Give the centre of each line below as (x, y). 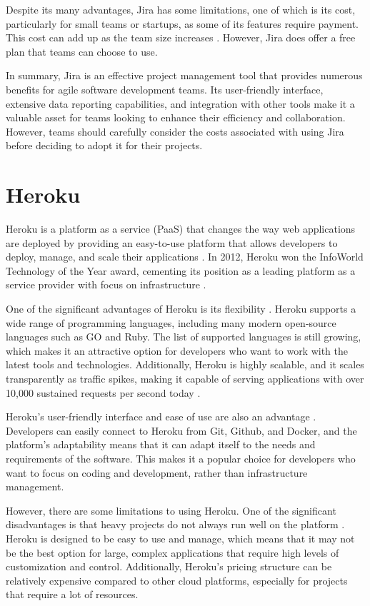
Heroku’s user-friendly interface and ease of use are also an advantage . (161, 416)
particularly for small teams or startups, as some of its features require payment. (182, 23)
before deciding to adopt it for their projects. (104, 145)
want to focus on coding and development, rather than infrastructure (157, 472)
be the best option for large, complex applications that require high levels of (172, 552)
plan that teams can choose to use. (82, 51)
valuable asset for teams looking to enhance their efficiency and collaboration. (176, 117)
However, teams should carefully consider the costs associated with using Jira (175, 131)
